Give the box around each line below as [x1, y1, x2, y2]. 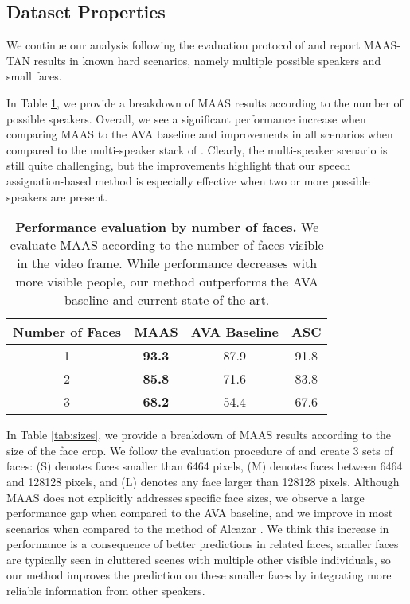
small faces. [6, 68, 62, 84]
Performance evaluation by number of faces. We [15, 217, 319, 236]
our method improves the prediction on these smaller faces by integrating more [6, 567, 392, 583]
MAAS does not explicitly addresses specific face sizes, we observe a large [6, 489, 365, 505]
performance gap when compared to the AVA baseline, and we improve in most [6, 505, 393, 521]
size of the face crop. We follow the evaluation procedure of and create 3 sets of [6, 442, 393, 458]
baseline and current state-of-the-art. [64, 290, 270, 310]
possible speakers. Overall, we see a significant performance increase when [6, 110, 366, 127]
